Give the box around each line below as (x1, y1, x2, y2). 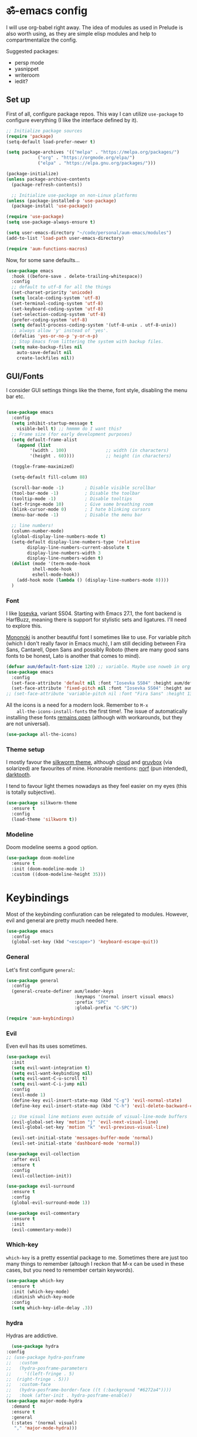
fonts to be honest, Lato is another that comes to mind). (6, 652, 141, 659)
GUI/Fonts (6, 371, 44, 381)
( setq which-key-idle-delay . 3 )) (11, 1305, 93, 1311)
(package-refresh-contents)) (11, 182, 83, 188)
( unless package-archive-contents (6, 176, 91, 182)
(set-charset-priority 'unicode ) (11, 290, 93, 295)
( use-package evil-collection (6, 1151, 80, 1157)
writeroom (14, 72, 40, 79)
